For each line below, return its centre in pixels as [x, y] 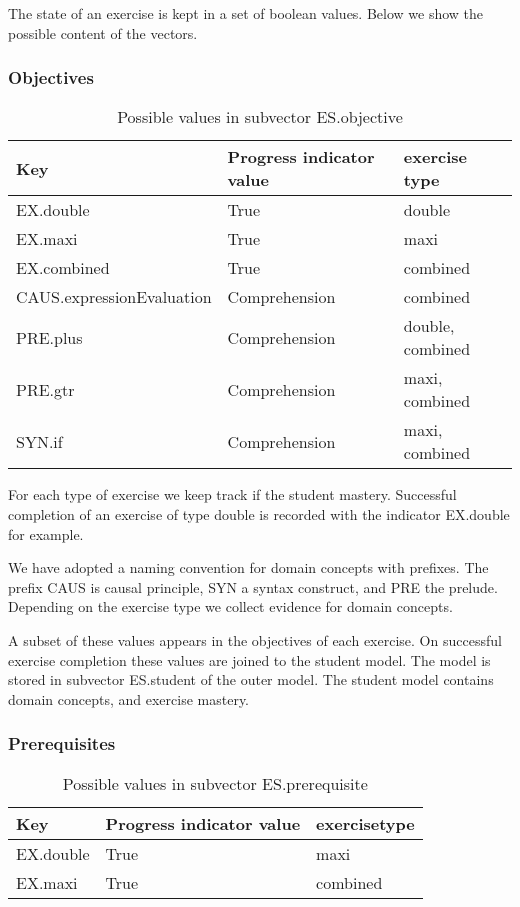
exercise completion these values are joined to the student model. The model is [249, 659]
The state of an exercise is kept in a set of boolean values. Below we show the [246, 13]
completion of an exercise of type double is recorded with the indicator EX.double [259, 514]
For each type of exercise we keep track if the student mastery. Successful [232, 494]
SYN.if [39, 441]
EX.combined [63, 268]
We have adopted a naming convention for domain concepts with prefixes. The [248, 567]
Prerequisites [62, 743]
